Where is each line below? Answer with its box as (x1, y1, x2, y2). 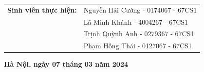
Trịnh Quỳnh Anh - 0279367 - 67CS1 (83, 29, 194, 39)
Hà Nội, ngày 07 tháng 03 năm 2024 (4, 59, 129, 69)
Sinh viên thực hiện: (7, 4, 77, 14)
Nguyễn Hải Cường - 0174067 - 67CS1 (83, 4, 197, 14)
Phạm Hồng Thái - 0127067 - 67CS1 (83, 41, 192, 51)
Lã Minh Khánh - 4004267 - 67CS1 (83, 16, 188, 27)
